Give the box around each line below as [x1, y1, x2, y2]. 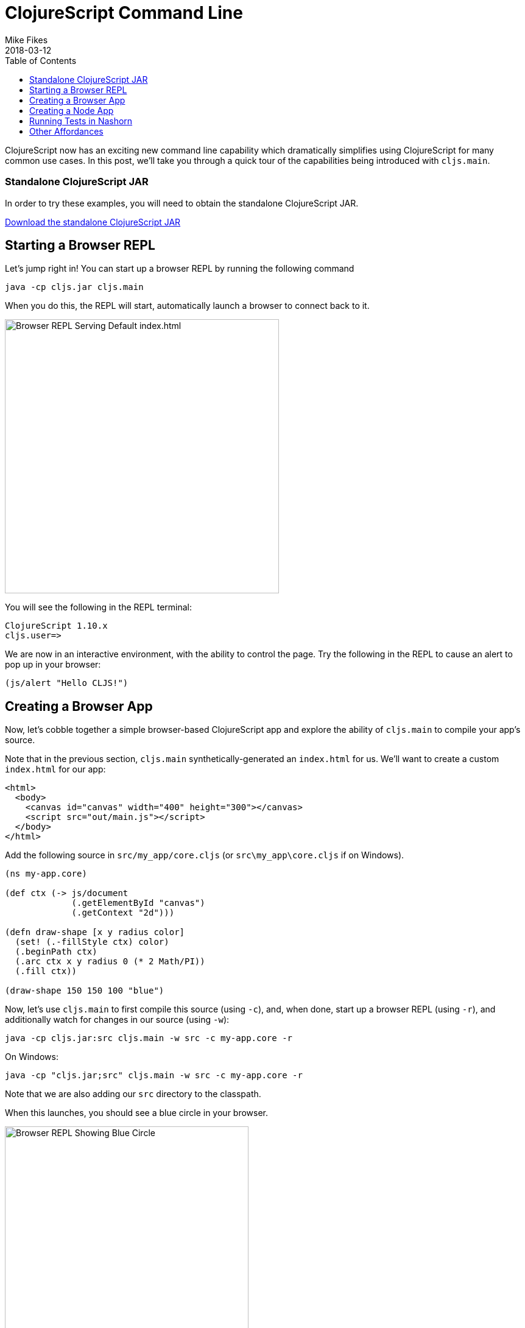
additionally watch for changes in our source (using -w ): [5, 1014, 230, 1025]
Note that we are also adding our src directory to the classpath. [5, 1089, 261, 1100]
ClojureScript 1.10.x [5, 621, 108, 631]
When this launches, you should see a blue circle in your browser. [5, 1107, 269, 1118]
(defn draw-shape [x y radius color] [5, 927, 185, 938]
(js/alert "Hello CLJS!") [5, 678, 129, 688]
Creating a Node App [29, 105, 114, 116]
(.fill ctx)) [15, 966, 77, 977]
